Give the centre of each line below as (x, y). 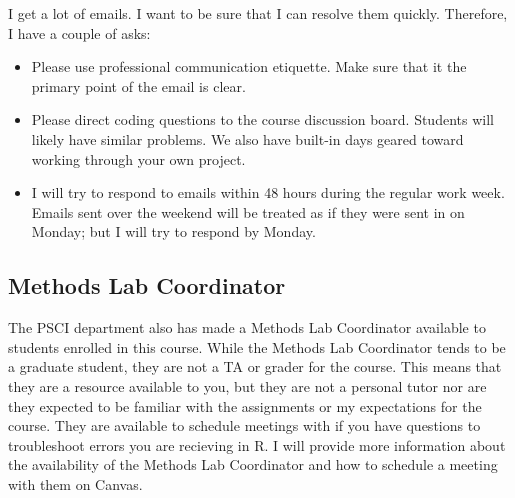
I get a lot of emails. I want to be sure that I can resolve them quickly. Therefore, (258, 13)
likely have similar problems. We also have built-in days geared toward (247, 138)
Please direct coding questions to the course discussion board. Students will (262, 119)
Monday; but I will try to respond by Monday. (173, 231)
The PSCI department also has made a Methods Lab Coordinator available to (247, 327)
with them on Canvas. (75, 483)
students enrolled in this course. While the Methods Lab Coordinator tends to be (257, 346)
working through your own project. (138, 158)
